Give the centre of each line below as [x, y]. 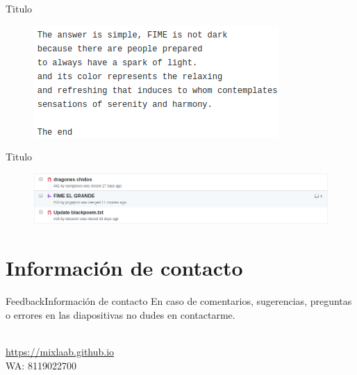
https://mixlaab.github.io [60, 352]
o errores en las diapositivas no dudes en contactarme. [121, 314]
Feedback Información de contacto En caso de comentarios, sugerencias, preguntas [179, 301]
